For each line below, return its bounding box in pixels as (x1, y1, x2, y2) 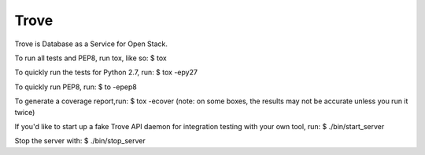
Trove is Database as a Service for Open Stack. (14, 39, 168, 49)
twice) (14, 107, 35, 117)
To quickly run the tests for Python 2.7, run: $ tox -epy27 (14, 67, 198, 77)
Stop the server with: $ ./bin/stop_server (14, 136, 146, 146)
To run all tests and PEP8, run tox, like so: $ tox (14, 53, 167, 63)
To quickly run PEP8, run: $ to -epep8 (14, 82, 137, 92)
